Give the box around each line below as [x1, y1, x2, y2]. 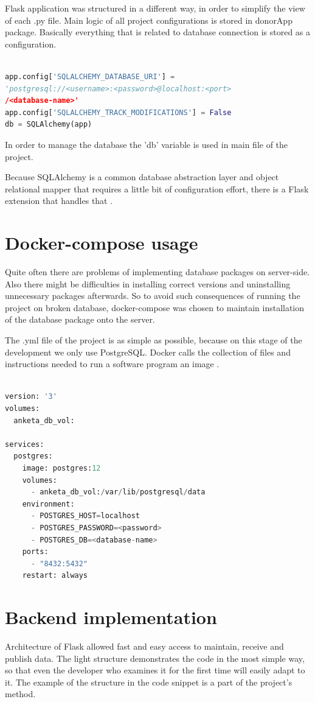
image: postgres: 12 [22, 463, 101, 472]
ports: [22, 547, 49, 556]
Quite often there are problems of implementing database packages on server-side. [5, 265, 310, 278]
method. [5, 687, 36, 700]
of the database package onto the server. [5, 313, 155, 326]
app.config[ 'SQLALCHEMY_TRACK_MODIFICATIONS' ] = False [5, 108, 232, 117]
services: [5, 440, 44, 449]
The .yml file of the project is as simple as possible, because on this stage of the [5, 334, 302, 346]
